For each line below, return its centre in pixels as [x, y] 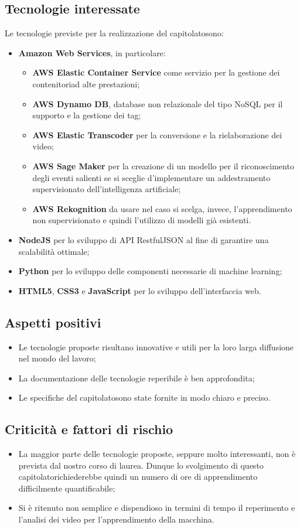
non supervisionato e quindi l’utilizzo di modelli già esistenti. [142, 220]
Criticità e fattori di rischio [89, 429]
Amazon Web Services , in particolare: [92, 52]
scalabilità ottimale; [54, 251]
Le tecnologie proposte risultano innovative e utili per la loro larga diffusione [156, 347]
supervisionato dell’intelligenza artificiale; [107, 189]
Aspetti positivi [53, 322]
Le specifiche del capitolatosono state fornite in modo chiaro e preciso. [144, 397]
